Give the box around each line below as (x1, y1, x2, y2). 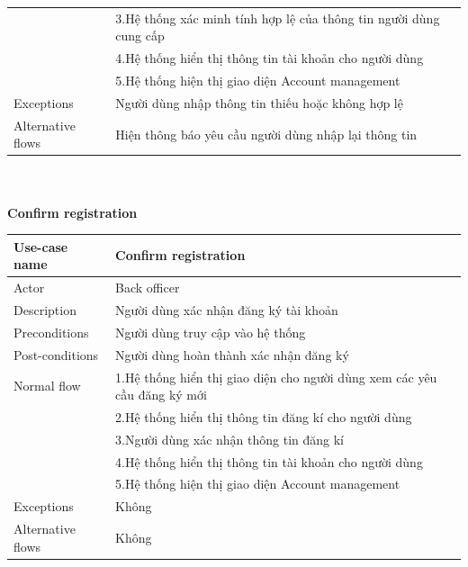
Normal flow (13, 376, 81, 395)
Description (13, 300, 76, 319)
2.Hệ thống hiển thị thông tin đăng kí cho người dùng (115, 407, 412, 426)
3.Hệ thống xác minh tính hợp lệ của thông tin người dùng (115, 8, 440, 27)
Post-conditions (13, 345, 99, 364)
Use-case (13, 237, 68, 256)
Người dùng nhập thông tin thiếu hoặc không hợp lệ (115, 93, 403, 112)
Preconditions (13, 322, 89, 341)
